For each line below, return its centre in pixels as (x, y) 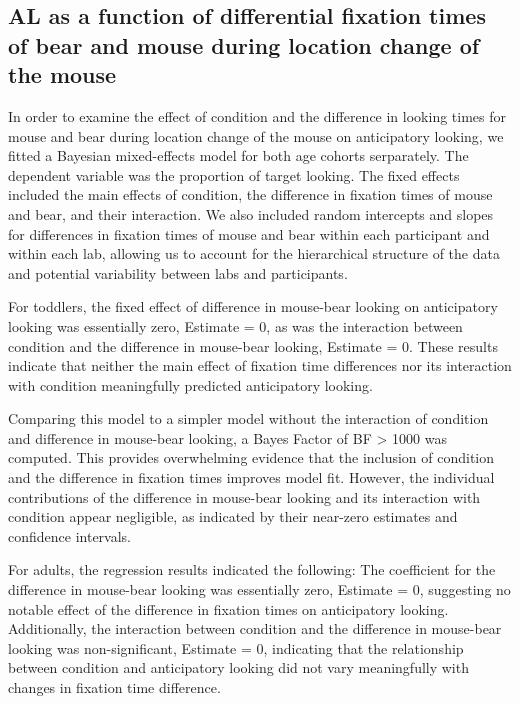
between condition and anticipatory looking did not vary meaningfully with (238, 667)
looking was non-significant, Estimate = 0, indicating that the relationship (236, 647)
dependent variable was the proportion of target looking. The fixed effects (234, 174)
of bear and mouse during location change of (244, 44)
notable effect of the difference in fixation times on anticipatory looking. (228, 608)
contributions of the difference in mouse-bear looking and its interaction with (244, 496)
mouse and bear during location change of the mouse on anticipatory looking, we (256, 135)
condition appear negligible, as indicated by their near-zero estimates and (233, 516)
